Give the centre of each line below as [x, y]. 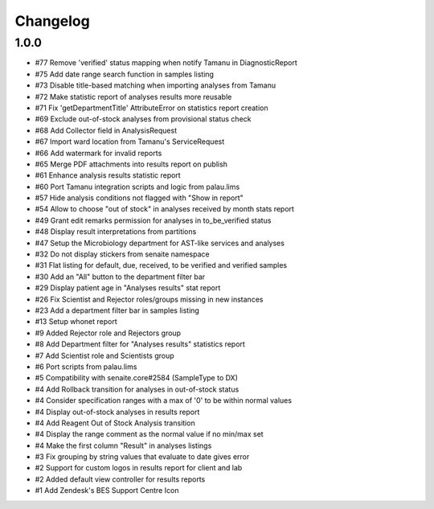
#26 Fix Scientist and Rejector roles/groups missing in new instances [149, 299]
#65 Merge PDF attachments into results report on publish [131, 164]
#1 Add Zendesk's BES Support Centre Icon [107, 491]
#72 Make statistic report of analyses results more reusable [133, 96]
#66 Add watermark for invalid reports [98, 153]
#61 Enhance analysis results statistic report [108, 175]
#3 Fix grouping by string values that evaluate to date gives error [142, 457]
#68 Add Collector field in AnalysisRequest [106, 130]
